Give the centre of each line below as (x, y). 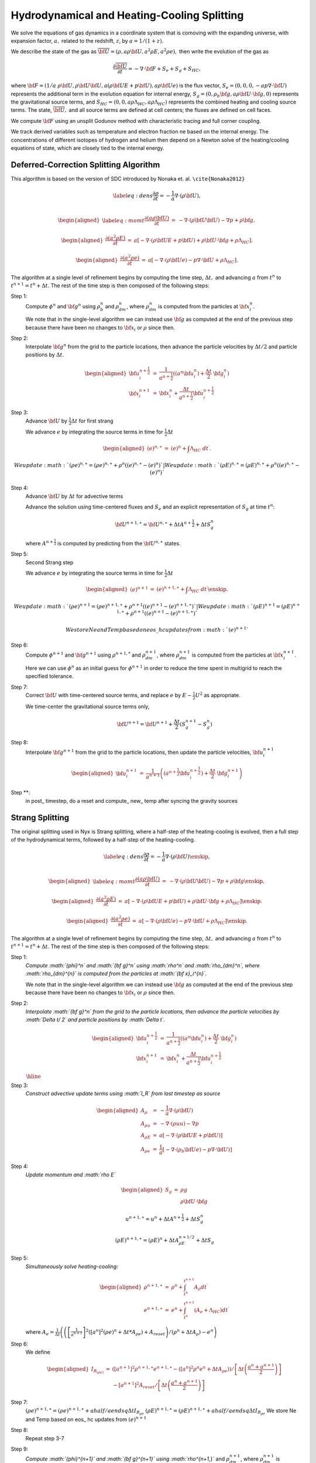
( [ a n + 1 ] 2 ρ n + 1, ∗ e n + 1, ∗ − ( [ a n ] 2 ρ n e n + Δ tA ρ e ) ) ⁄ (173, 1369)
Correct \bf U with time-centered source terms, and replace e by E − (109, 695)
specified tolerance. (49, 676)
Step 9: (20, 1449)
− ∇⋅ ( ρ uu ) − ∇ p (179, 1124)
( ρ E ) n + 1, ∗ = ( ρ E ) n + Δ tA (147, 1240)
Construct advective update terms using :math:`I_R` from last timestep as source (123, 1093)
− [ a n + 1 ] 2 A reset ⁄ (135, 1385)
